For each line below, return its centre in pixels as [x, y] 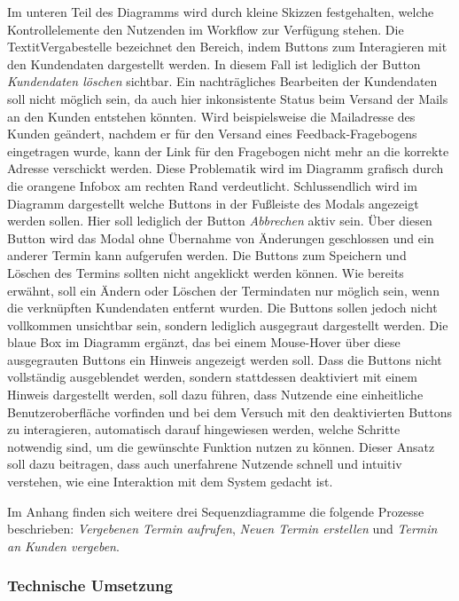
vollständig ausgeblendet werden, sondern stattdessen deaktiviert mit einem [212, 377]
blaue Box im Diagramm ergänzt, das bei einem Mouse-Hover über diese [204, 342]
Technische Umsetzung [90, 585]
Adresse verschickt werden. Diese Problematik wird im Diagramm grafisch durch [226, 168]
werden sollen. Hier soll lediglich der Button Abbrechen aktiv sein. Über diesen [220, 221]
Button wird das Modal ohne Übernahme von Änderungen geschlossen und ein [221, 237]
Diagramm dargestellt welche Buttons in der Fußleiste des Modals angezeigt [213, 203]
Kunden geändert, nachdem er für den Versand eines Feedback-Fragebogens [212, 134]
